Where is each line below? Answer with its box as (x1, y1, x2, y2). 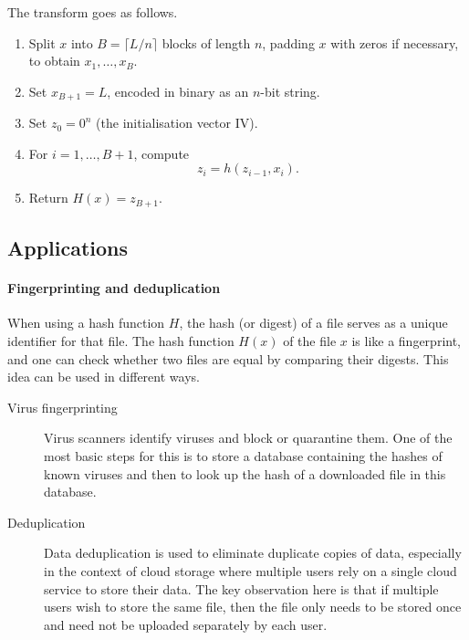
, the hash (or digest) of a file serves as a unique (179, 313, 448, 332)
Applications (7, 234, 129, 262)
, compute (133, 143, 190, 163)
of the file (283, 331, 337, 351)
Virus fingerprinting (7, 397, 118, 416)
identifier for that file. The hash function (7, 331, 234, 351)
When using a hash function (7, 313, 165, 332)
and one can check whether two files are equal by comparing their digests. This (7, 349, 449, 368)
